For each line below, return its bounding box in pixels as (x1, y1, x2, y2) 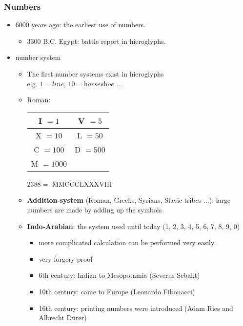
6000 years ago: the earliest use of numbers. (15, 19, 146, 30)
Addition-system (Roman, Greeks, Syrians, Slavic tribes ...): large (27, 195, 231, 205)
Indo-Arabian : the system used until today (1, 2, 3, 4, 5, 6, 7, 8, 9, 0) (27, 221, 240, 231)
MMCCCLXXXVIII (52, 178, 112, 189)
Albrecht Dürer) (39, 312, 87, 323)
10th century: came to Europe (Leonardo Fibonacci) (39, 286, 195, 296)
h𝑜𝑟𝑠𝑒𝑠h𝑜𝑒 (84, 80, 114, 88)
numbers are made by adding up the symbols (27, 204, 162, 214)
